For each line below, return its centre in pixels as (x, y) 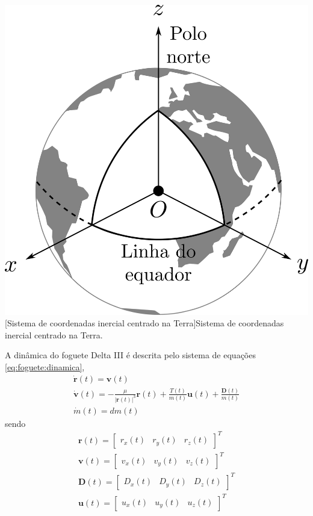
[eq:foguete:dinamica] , (45, 366)
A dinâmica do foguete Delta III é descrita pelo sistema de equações (130, 355)
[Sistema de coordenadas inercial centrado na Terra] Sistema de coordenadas (144, 323)
